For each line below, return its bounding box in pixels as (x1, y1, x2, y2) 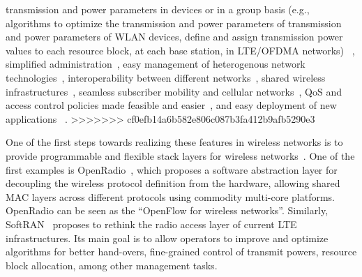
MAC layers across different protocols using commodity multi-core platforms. (6, 189, 335, 204)
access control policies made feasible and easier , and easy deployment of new (6, 98, 337, 112)
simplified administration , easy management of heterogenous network (6, 57, 306, 71)
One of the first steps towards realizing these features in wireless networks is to (6, 135, 343, 149)
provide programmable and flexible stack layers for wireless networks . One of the (6, 148, 355, 163)
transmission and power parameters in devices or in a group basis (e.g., (6, 2, 310, 16)
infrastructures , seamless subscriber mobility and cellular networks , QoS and (6, 84, 342, 98)
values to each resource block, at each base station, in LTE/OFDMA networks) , (6, 43, 355, 57)
